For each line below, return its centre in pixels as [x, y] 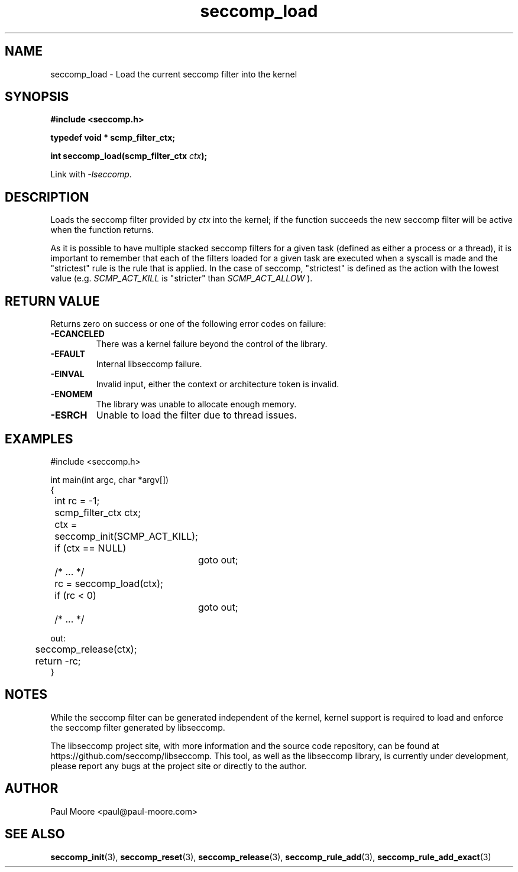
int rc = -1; [77, 500]
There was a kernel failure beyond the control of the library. [212, 344]
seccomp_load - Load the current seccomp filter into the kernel [174, 74]
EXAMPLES [39, 439]
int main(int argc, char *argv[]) [110, 479]
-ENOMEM [72, 394]
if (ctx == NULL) [90, 548]
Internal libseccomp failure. [149, 364]
